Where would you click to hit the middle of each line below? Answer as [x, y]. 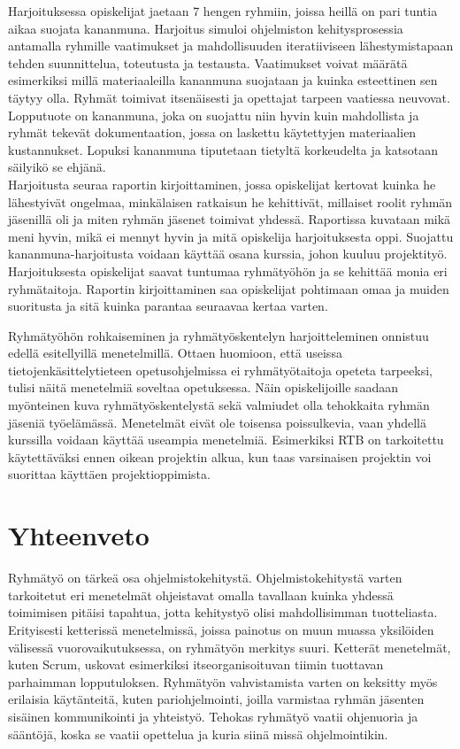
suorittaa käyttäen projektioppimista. [109, 474]
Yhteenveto [79, 535]
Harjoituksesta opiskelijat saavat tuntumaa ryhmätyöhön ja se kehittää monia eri [228, 270]
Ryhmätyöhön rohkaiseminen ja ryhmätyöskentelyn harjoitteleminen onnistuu [218, 335]
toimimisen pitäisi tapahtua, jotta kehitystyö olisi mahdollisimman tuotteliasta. [223, 612]
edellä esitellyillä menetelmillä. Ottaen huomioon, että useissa [175, 353]
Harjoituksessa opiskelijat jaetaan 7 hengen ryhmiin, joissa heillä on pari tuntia [223, 11]
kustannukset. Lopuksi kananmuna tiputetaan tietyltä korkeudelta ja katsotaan [223, 149]
